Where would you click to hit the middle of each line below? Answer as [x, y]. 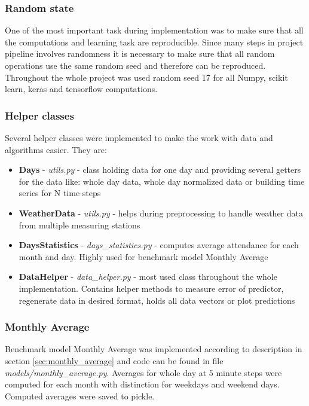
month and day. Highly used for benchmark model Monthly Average [143, 256]
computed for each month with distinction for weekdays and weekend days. [142, 384]
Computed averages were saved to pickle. [80, 396]
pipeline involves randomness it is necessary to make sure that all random [140, 54]
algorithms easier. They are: [56, 149]
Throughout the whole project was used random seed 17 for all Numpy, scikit [146, 77]
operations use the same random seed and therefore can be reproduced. [135, 65]
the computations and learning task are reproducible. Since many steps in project [154, 42]
